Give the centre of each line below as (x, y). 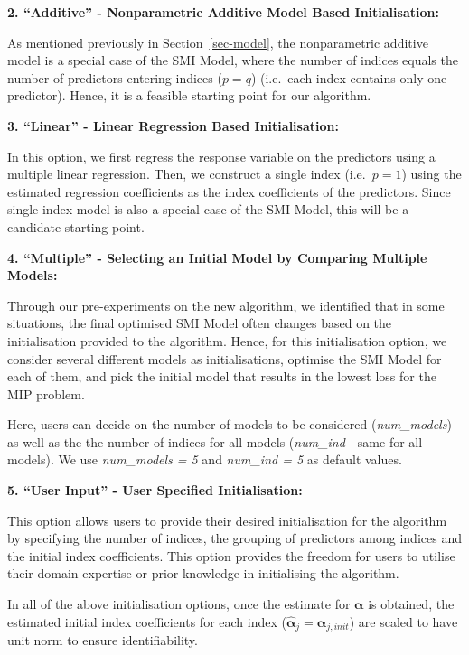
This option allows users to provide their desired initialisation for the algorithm (227, 520)
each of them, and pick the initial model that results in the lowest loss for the (222, 376)
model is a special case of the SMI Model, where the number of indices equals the (233, 60)
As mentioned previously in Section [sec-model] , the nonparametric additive (218, 42)
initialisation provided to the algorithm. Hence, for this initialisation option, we (227, 340)
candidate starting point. (76, 226)
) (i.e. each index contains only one (349, 77)
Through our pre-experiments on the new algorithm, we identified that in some (226, 305)
